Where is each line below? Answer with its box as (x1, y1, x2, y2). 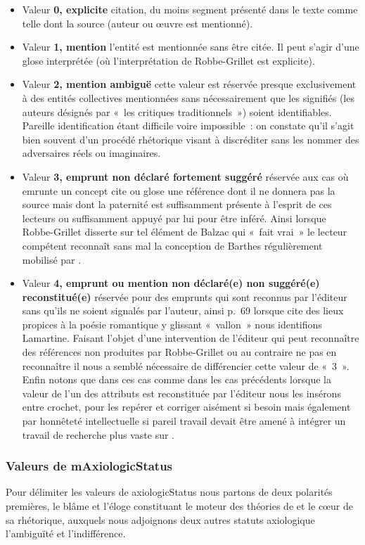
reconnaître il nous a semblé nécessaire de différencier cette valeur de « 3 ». (22, 358, 350, 373)
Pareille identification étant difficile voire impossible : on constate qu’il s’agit (22, 118, 354, 133)
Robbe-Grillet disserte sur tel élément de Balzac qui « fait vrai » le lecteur (22, 224, 347, 239)
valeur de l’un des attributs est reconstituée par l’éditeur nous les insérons (22, 385, 341, 400)
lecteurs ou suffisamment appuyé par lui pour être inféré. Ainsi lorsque (22, 210, 326, 225)
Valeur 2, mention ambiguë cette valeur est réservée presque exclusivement (22, 77, 357, 91)
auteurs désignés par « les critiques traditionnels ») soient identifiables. (22, 104, 332, 119)
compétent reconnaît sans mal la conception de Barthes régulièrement (22, 238, 323, 252)
